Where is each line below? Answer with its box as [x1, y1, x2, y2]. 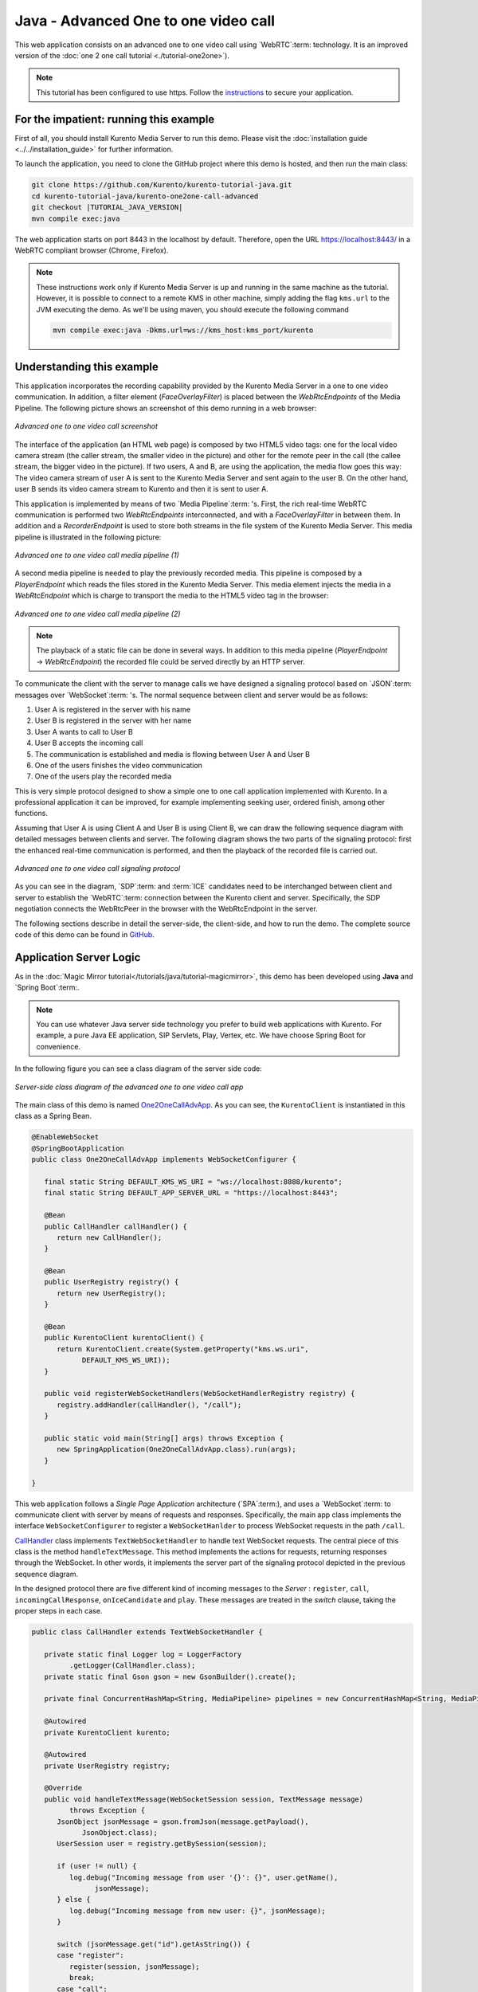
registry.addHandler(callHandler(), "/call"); [57, 1400, 242, 1410]
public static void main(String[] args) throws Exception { [44, 1433, 284, 1442]
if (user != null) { [57, 1861, 137, 1871]
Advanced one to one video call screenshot [14, 422, 159, 431]
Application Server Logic [14, 951, 141, 964]
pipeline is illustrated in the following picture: [14, 532, 162, 542]
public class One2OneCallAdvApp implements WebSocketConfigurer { [31, 1155, 296, 1164]
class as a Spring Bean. [14, 1112, 92, 1121]
